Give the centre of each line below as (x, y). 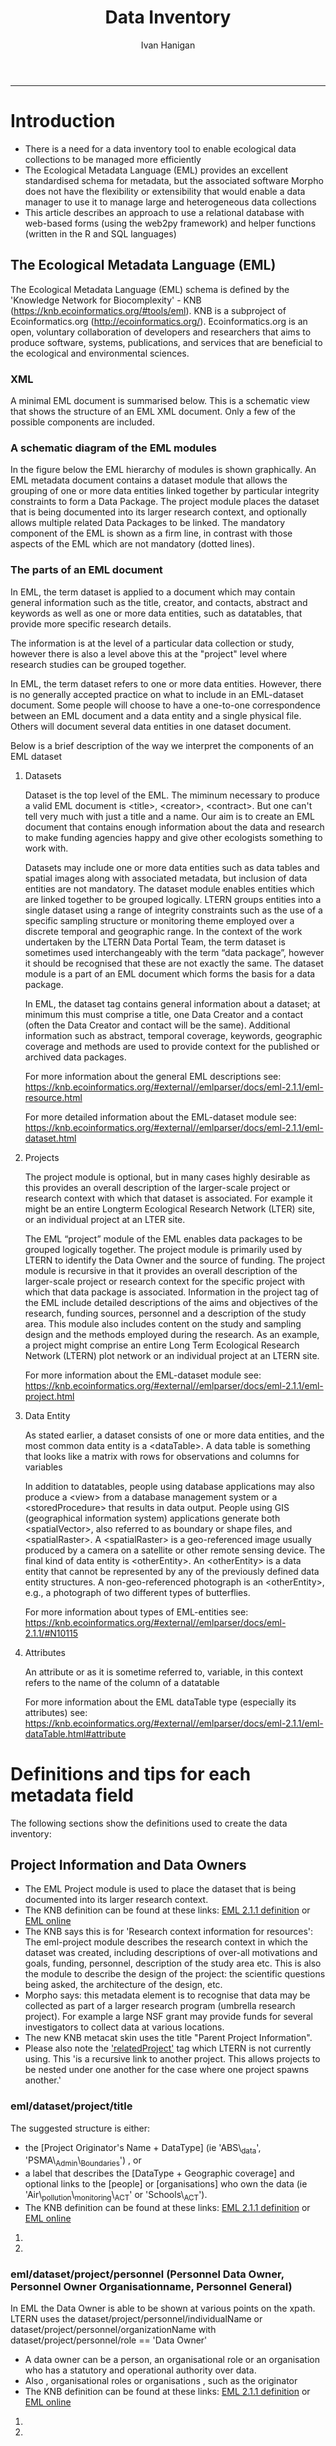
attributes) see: (56, 1712)
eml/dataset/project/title (71, 2106)
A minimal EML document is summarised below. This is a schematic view (160, 400)
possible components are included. (82, 422)
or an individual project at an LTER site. (105, 1219)
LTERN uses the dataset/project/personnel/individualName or (136, 2319)
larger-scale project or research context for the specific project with (165, 1281)
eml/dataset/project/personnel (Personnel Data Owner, (147, 2274)
